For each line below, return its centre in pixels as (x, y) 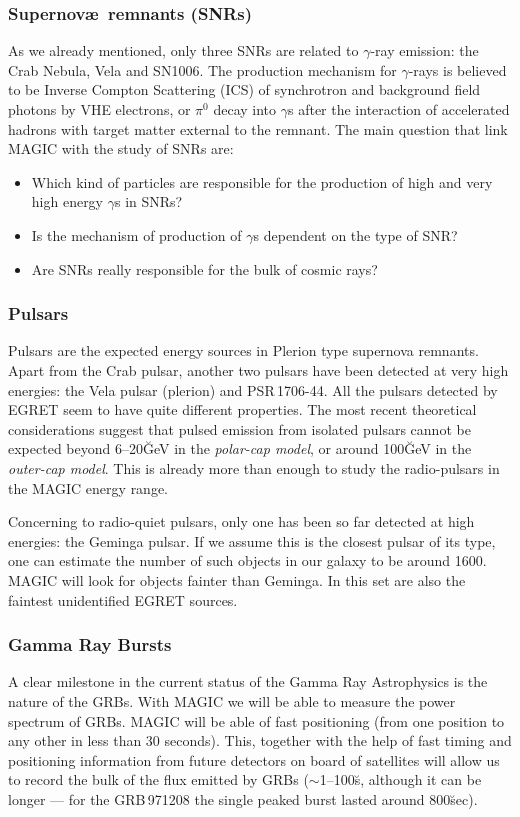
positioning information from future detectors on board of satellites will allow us (254, 759)
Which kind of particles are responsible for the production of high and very (262, 181)
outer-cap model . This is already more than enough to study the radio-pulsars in (254, 467)
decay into (245, 109)
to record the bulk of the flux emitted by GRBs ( (158, 779)
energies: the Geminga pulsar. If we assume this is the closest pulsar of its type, (252, 540)
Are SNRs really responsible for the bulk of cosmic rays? (204, 268)
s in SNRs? (148, 201)
